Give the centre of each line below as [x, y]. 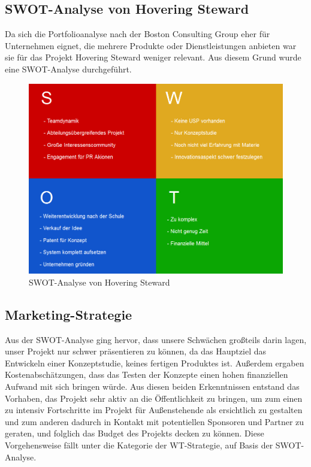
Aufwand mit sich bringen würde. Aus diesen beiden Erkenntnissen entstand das [152, 386]
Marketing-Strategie [69, 314]
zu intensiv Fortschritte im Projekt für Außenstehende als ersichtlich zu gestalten [154, 410]
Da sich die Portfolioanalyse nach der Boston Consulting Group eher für [138, 34]
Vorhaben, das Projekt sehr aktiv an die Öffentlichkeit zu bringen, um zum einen [154, 398]
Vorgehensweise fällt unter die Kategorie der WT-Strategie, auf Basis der [139, 445]
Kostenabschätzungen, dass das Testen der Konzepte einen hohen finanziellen [147, 374]
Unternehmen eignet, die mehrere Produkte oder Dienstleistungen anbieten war [151, 45]
